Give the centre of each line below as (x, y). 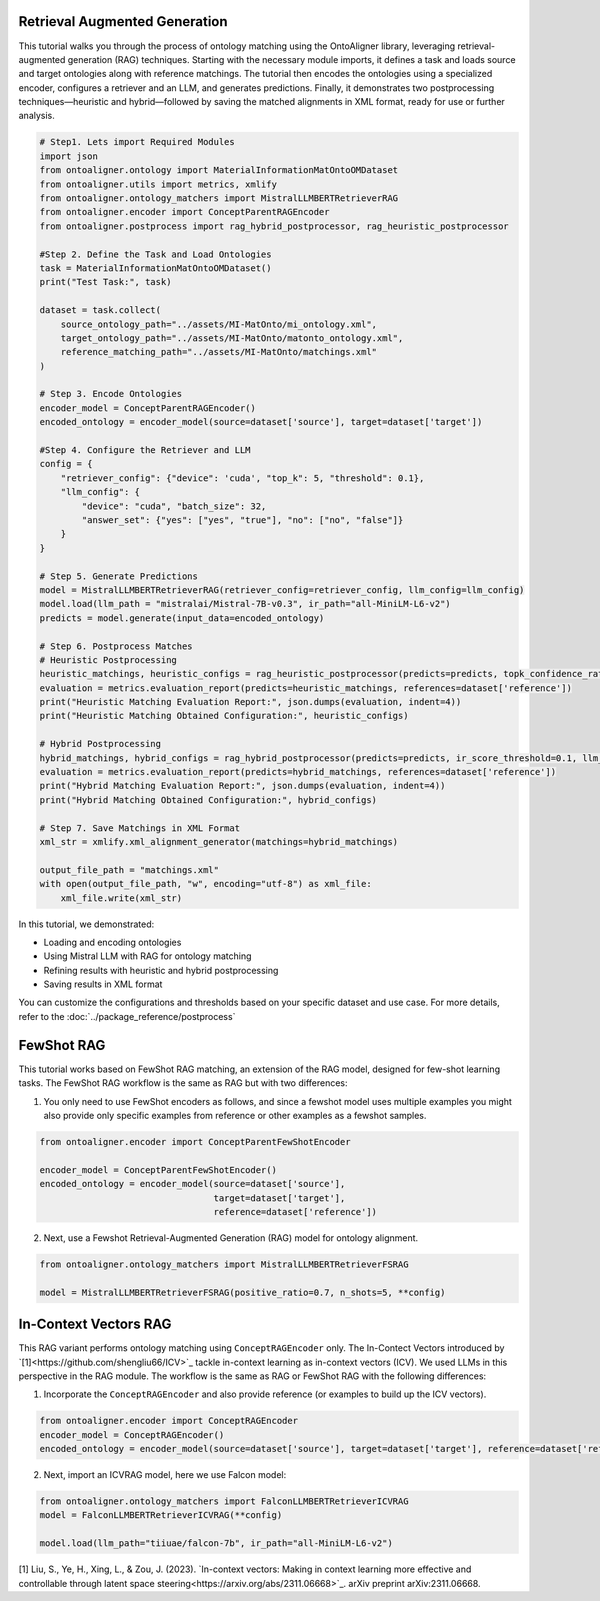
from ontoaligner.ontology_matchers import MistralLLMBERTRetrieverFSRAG (224, 1264)
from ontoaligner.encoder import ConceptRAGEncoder (169, 1421)
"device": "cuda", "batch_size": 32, (174, 506)
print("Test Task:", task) (105, 282)
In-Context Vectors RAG (95, 1324)
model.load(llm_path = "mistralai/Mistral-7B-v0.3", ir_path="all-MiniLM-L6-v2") (245, 604)
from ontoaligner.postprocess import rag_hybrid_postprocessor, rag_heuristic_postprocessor (274, 226)
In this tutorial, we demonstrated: (86, 924)
